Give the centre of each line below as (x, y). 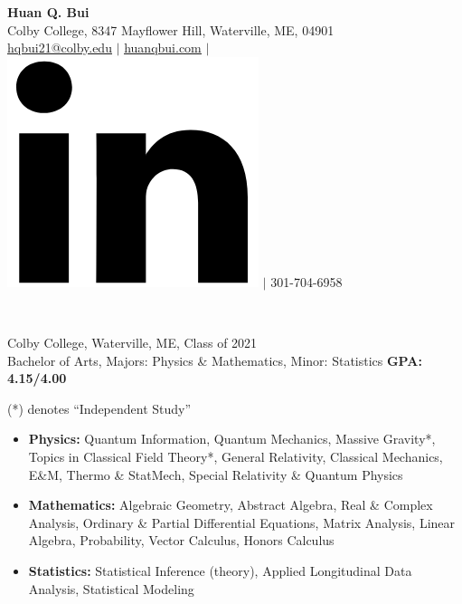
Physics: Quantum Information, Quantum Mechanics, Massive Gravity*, (232, 439)
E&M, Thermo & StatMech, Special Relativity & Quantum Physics (216, 474)
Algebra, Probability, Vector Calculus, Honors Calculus (181, 540)
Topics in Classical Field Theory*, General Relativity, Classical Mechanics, (236, 456)
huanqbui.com (163, 48)
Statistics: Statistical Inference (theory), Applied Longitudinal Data (220, 570)
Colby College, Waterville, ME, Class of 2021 (132, 342)
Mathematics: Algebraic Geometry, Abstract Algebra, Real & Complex (231, 505)
